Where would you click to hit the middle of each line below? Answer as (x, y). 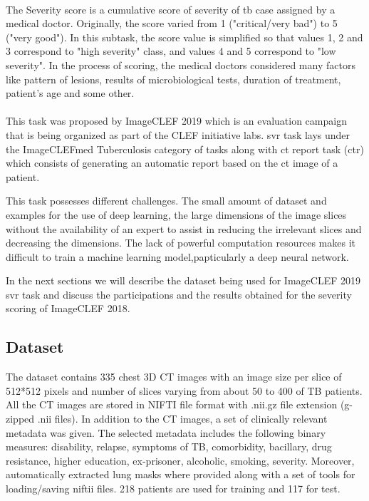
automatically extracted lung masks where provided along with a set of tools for (181, 474)
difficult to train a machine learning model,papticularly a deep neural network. (177, 256)
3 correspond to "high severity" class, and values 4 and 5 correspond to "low (171, 51)
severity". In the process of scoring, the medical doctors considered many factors (181, 64)
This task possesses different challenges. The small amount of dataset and (166, 201)
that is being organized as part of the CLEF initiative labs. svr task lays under (178, 134)
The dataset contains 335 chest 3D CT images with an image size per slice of (174, 377)
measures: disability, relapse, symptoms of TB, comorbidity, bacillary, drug (169, 446)
